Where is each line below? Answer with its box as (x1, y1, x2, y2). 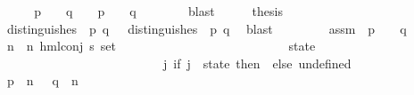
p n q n (6, 71, 79, 90)
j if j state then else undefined (162, 53, 352, 72)
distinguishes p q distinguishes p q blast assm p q (6, 19, 407, 37)
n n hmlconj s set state (6, 36, 316, 55)
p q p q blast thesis (34, 2, 283, 20)
